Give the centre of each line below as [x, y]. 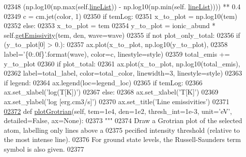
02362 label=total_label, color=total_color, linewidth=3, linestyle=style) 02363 [123, 73]
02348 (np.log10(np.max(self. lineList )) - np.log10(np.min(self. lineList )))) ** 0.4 [122, 6]
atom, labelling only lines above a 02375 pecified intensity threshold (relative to [122, 130]
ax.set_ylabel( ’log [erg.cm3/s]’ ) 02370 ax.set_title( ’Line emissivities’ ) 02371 [117, 101]
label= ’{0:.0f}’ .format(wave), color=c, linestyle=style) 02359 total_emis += [117, 54]
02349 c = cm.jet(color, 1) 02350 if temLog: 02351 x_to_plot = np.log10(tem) [121, 16]
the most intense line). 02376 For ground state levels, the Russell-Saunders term [123, 139]
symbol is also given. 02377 [44, 149]
